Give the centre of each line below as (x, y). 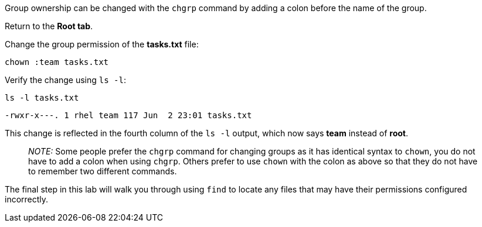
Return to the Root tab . (49, 26)
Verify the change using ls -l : (66, 80)
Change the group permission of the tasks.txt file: (102, 44)
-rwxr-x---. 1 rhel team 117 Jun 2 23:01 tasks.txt (128, 115)
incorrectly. (27, 199)
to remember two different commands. (103, 171)
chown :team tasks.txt (57, 62)
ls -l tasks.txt (42, 98)
